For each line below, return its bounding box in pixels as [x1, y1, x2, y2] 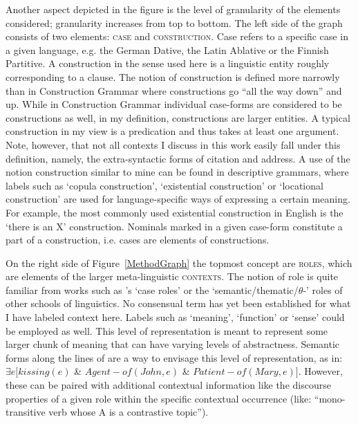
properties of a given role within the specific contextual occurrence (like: [6, 391, 312, 405]
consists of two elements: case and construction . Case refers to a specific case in [6, 29, 348, 44]
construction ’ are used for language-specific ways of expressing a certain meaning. [6, 192, 350, 206]
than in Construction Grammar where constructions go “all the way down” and [6, 83, 342, 98]
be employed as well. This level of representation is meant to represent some [6, 323, 328, 338]
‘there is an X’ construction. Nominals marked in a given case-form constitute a [6, 219, 343, 233]
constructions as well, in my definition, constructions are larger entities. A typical [6, 110, 350, 125]
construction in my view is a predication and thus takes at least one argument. [6, 124, 339, 138]
